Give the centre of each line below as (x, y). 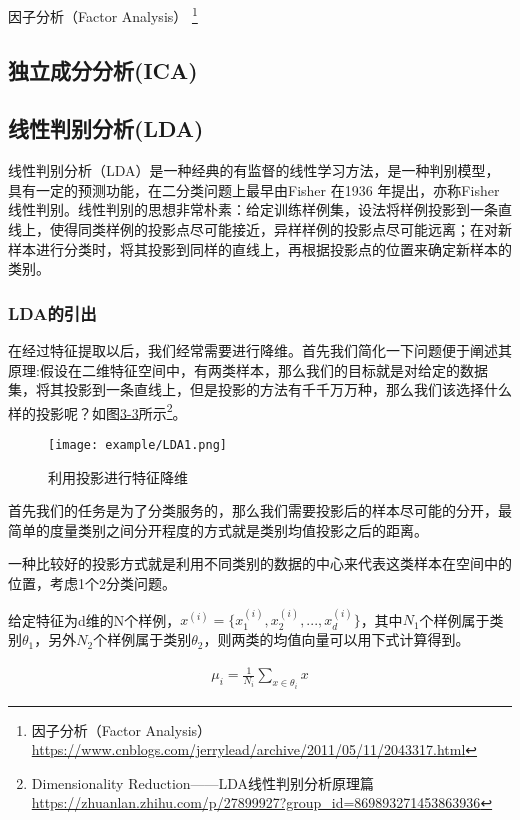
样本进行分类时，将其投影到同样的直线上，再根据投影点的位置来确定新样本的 (260, 248)
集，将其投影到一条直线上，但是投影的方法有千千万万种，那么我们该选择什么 (260, 389)
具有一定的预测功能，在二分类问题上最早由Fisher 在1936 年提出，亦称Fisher (254, 189)
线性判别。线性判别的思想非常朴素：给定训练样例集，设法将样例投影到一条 (253, 209)
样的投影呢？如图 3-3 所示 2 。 (97, 411)
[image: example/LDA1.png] (137, 445)
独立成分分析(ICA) (103, 69)
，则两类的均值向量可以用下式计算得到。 (336, 639)
